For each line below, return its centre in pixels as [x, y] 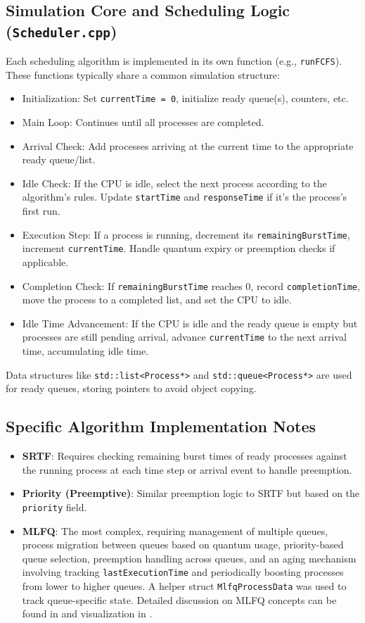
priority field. [55, 506]
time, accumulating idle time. [85, 351]
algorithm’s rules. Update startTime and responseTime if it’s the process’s [185, 197]
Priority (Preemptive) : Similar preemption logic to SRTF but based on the [191, 493]
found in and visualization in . [87, 613]
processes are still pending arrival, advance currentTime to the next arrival [184, 337]
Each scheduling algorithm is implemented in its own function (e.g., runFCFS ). [174, 61]
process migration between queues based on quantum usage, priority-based [183, 545]
